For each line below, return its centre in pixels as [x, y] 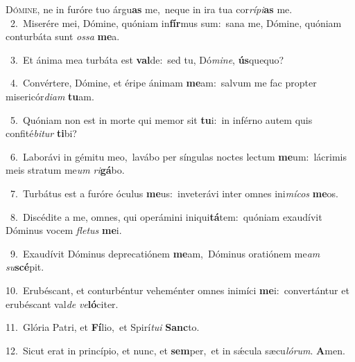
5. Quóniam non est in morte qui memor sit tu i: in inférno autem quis [161, 119]
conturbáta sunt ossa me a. [63, 36]
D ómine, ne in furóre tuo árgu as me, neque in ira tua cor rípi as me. [149, 9]
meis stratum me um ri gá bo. [65, 170]
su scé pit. [25, 267]
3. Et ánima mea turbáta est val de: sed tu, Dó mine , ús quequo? [147, 59]
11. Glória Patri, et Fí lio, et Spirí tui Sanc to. [103, 327]
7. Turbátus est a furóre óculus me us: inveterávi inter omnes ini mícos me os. [174, 193]
